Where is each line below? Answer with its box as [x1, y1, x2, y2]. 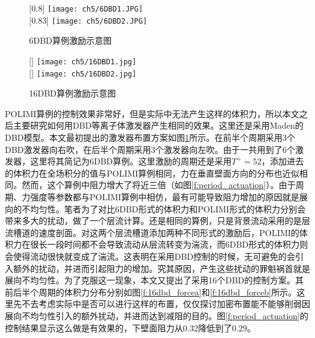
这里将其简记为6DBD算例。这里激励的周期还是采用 [30, 155, 232, 167]
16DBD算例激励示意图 [29, 87, 116, 100]
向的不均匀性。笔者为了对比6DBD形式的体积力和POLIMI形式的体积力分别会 [5, 202, 306, 215]
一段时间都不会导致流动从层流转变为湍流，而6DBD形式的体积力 [47, 238, 300, 251]
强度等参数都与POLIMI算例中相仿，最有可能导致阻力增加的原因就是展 [30, 190, 308, 203]
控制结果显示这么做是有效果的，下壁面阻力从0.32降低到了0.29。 [5, 321, 256, 334]
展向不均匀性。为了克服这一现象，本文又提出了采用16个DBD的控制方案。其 [5, 274, 304, 286]
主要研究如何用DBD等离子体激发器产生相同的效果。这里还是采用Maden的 [13, 119, 303, 132]
